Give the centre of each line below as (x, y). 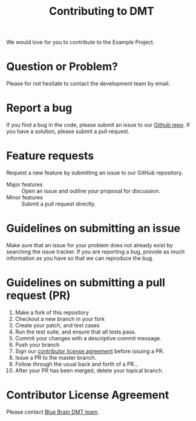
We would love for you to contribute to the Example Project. (80, 42)
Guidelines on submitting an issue (93, 228)
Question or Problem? (62, 67)
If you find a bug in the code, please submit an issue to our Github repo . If (98, 125)
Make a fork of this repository (52, 312)
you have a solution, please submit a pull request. (68, 131)
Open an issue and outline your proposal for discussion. (91, 191)
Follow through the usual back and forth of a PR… (77, 364)
